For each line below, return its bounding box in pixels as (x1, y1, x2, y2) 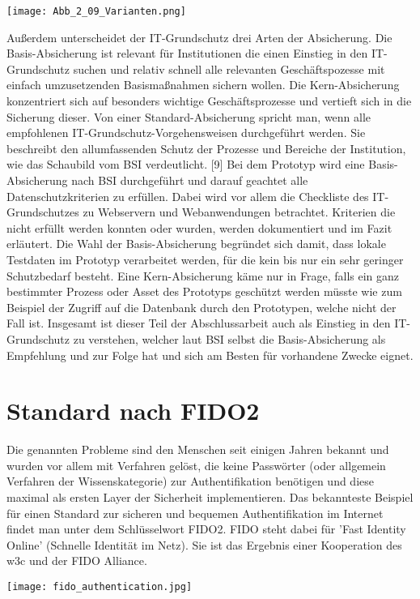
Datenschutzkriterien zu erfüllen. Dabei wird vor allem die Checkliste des (6, 187, 369, 204)
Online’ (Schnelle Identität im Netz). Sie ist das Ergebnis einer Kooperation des (6, 536, 402, 553)
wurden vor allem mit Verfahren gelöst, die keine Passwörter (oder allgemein (6, 456, 386, 473)
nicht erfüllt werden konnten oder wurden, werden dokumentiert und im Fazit (6, 219, 392, 236)
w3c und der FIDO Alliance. (6, 552, 147, 569)
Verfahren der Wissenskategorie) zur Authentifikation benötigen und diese (6, 473, 374, 490)
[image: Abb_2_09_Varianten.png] (6, 6, 186, 17)
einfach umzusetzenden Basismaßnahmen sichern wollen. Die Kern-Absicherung (6, 76, 400, 93)
